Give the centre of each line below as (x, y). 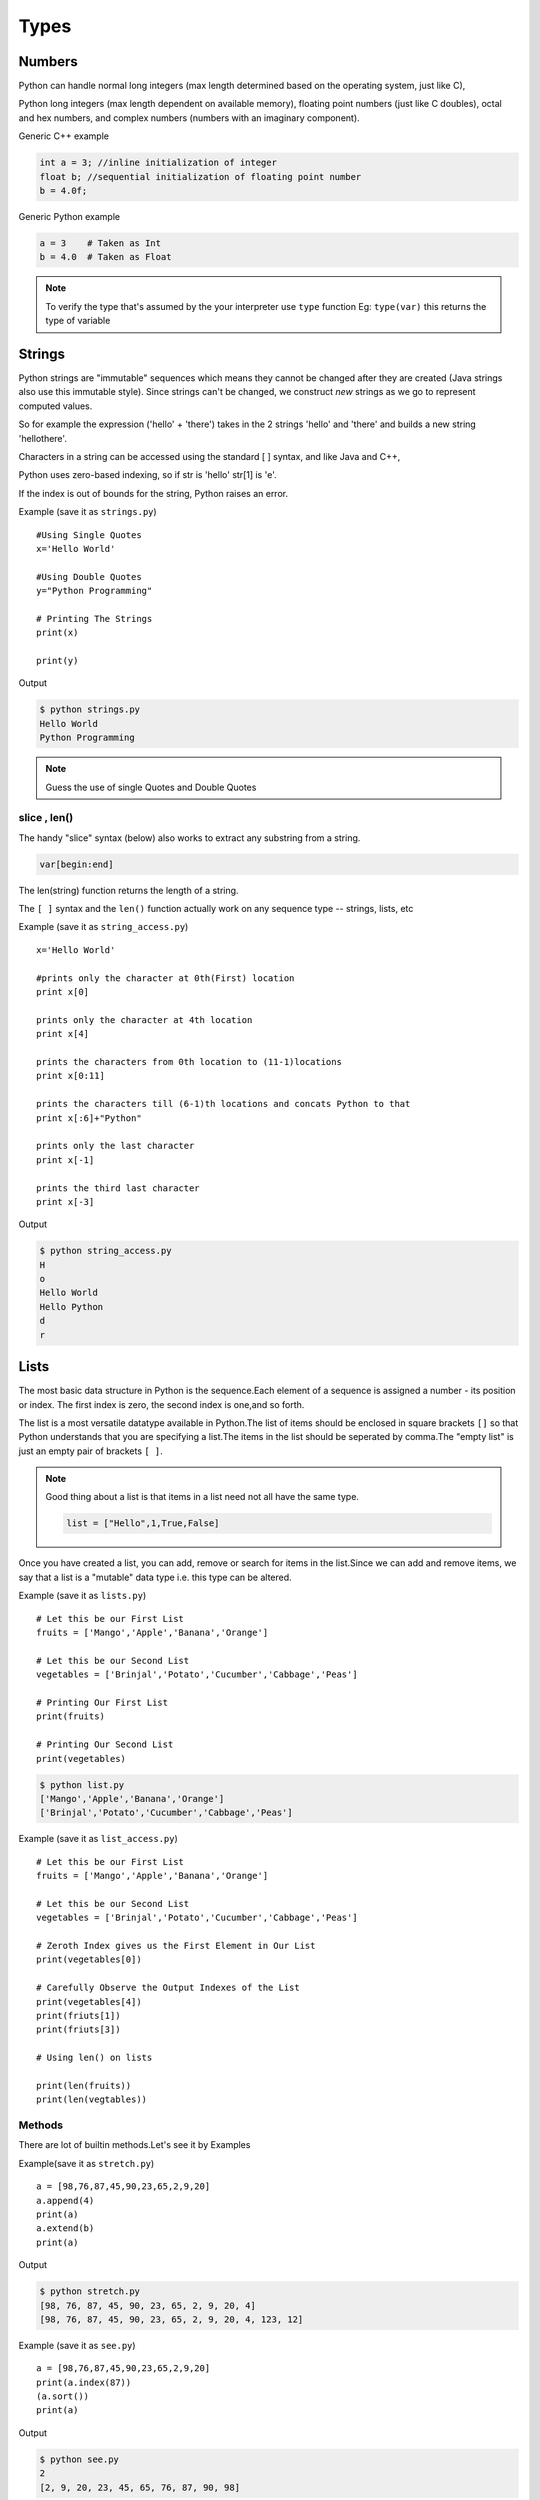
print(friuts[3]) (78, 2029)
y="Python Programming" (94, 591)
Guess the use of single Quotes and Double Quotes (151, 787)
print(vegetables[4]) (89, 2001)
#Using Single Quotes (89, 534)
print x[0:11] (70, 1076)
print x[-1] (65, 1159)
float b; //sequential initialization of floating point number (200, 176)
